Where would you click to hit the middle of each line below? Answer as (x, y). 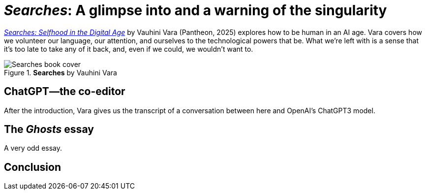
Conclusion (33, 167)
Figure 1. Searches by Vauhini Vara (61, 72)
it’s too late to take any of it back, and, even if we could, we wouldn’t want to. (129, 49)
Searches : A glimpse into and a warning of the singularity (196, 10)
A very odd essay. (33, 148)
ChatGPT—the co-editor (65, 92)
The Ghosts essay (49, 129)
